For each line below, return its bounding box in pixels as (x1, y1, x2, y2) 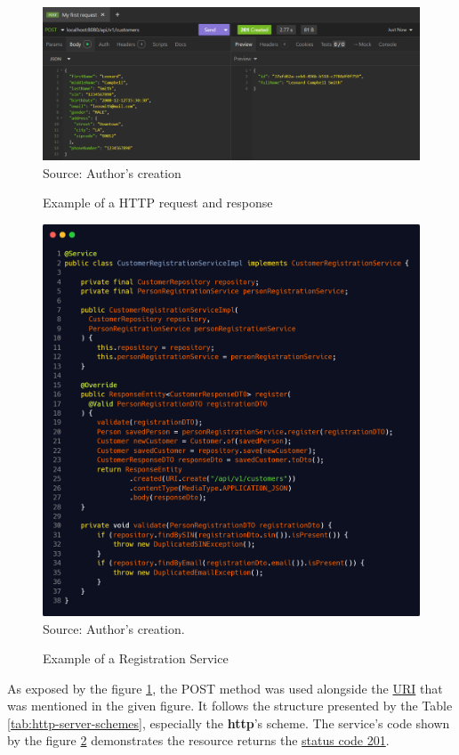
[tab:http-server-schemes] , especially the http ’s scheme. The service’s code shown (7, 713, 450, 732)
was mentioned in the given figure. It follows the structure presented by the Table (7, 696, 453, 715)
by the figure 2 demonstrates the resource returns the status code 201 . (7, 731, 390, 750)
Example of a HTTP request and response (43, 193, 273, 212)
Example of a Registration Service (43, 649, 229, 668)
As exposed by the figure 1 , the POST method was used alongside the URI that (7, 678, 443, 697)
